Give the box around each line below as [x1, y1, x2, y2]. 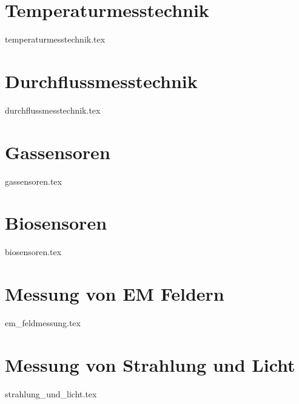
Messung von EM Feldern [5, 281, 224, 306]
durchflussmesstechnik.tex [5, 103, 101, 116]
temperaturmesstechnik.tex [5, 33, 106, 46]
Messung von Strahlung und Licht [5, 352, 295, 377]
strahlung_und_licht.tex [5, 387, 97, 400]
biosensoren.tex [5, 245, 62, 258]
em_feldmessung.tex [5, 317, 81, 329]
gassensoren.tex [5, 174, 62, 187]
